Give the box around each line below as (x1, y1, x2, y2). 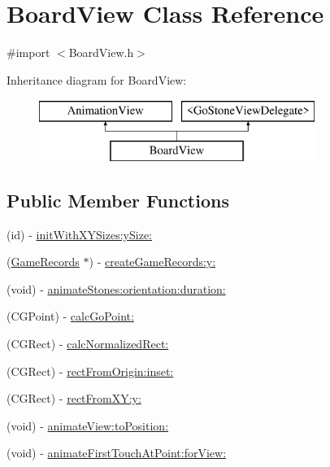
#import (7, 44, 50, 61)
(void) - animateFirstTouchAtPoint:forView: (7, 444, 227, 461)
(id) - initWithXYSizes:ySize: (7, 225, 152, 242)
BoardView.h (68, 44, 134, 61)
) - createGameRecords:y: (89, 253, 216, 270)
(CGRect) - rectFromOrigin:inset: (7, 362, 174, 379)
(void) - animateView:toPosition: (7, 417, 169, 434)
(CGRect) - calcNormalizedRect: (7, 335, 169, 352)
